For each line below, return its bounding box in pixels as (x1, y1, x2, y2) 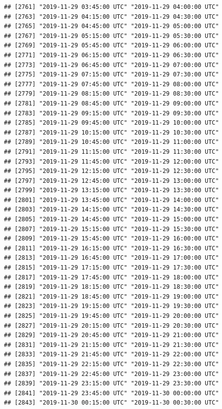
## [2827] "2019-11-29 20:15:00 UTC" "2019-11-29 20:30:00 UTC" (4, 322, 219, 329)
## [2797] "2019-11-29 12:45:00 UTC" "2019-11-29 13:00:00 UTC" (4, 177, 219, 184)
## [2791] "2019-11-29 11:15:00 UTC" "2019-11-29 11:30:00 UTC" (4, 148, 219, 155)
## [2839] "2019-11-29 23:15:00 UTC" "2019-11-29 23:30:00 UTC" (4, 380, 219, 387)
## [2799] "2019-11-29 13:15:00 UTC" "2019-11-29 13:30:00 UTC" (4, 187, 219, 194)
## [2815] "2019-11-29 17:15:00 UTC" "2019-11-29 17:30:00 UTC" (4, 264, 219, 272)
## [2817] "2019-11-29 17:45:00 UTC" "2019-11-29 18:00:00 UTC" (4, 273, 219, 281)
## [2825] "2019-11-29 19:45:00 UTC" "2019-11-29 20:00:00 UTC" (4, 312, 219, 319)
